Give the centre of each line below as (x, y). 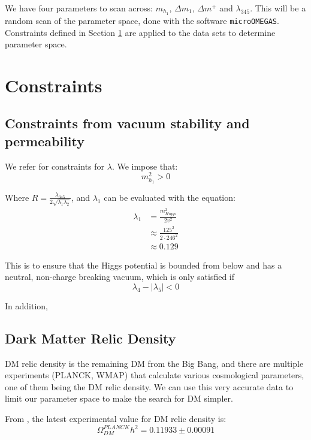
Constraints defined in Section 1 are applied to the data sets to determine (140, 32)
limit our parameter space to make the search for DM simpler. (119, 398)
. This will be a (278, 8)
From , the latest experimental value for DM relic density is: (116, 419)
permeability (45, 141)
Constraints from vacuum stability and (127, 123)
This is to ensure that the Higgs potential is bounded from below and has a (144, 265)
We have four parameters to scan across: (79, 8)
